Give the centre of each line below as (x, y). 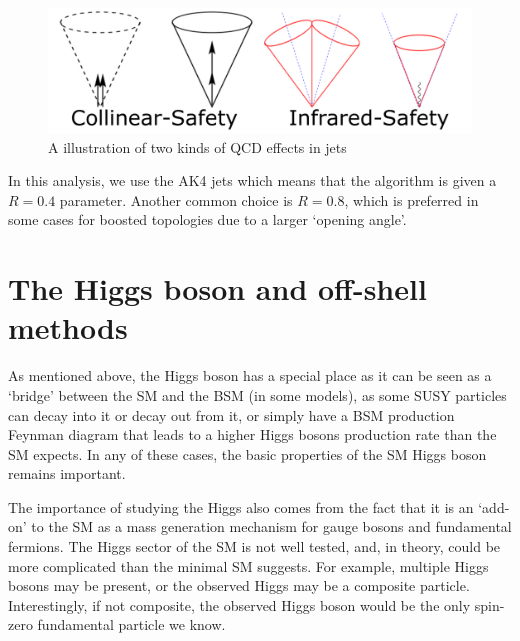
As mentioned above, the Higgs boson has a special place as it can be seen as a (250, 375)
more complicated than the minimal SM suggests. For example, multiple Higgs (248, 565)
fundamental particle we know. (131, 624)
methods (68, 327)
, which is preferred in (411, 199)
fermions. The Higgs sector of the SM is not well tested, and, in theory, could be (254, 546)
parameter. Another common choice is (176, 199)
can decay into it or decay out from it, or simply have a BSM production (231, 414)
